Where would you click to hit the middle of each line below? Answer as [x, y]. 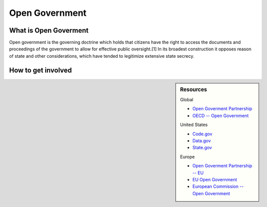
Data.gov [202, 140]
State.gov [202, 148]
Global [187, 100]
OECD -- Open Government [221, 116]
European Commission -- [218, 186]
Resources [194, 89]
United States [194, 125]
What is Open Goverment [49, 30]
